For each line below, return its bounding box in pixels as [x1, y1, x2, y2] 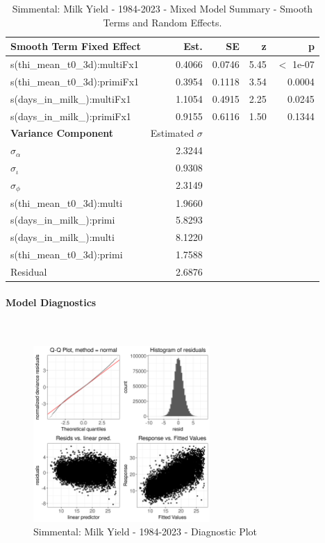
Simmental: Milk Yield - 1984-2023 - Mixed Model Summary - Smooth [12, 1, 313, 15]
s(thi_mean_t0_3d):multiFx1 [10, 57, 139, 72]
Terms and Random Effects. [103, 15, 222, 29]
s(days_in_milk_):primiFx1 [10, 108, 131, 123]
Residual [10, 265, 47, 279]
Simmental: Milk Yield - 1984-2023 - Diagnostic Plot [33, 524, 258, 539]
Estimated [150, 126, 194, 140]
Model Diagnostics [6, 294, 97, 309]
